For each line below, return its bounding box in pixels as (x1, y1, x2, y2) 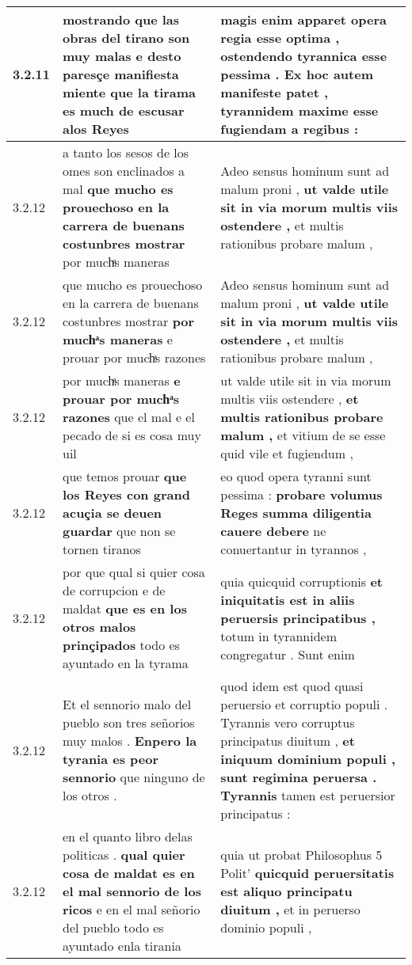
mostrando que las (63, 10, 180, 28)
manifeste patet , (220, 83, 329, 101)
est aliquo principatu (220, 882, 353, 900)
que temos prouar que (63, 467, 187, 485)
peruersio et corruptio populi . (220, 695, 388, 713)
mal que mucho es (63, 180, 174, 198)
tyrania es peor (63, 750, 159, 768)
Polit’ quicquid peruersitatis (220, 864, 395, 882)
